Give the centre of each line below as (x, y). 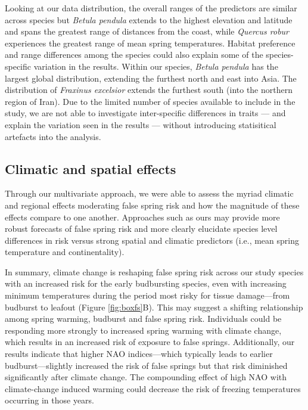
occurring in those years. (49, 400)
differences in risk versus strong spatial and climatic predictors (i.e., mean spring (152, 240)
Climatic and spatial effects (91, 168)
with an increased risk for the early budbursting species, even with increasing (146, 283)
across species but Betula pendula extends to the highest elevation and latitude (149, 19)
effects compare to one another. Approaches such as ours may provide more (142, 217)
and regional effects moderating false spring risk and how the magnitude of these (152, 205)
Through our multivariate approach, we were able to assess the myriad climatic (149, 193)
